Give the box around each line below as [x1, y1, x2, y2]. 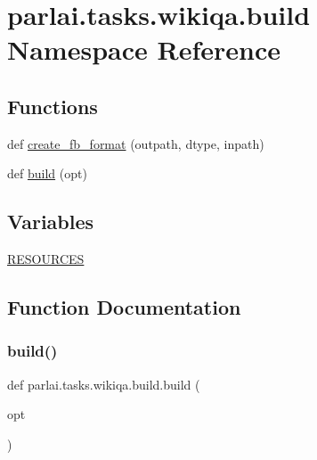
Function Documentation [7, 293, 241, 321]
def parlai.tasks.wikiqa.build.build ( [7, 374, 200, 393]
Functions [7, 92, 98, 119]
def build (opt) [7, 164, 87, 183]
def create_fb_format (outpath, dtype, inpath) [7, 134, 264, 152]
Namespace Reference [7, 31, 280, 68]
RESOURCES [7, 250, 85, 268]
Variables [7, 208, 94, 235]
